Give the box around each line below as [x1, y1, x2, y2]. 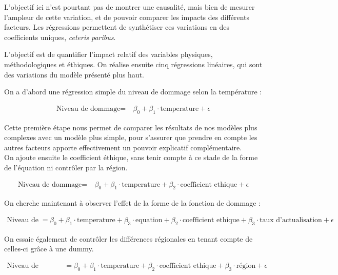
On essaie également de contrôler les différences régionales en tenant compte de [4, 233, 253, 244]
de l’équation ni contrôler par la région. [4, 162, 128, 172]
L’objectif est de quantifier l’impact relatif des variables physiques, [4, 49, 213, 60]
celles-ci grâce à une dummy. [4, 243, 94, 254]
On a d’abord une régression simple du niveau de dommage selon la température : [4, 86, 262, 97]
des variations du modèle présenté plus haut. [4, 69, 144, 80]
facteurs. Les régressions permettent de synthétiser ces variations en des [4, 22, 230, 32]
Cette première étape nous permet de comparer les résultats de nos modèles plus [4, 122, 257, 132]
